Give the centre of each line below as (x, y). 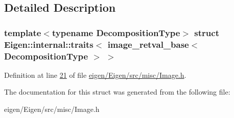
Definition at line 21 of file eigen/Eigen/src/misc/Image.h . (95, 75)
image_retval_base (148, 44)
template (23, 32)
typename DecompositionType (116, 32)
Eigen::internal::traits (49, 44)
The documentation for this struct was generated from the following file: (117, 92)
